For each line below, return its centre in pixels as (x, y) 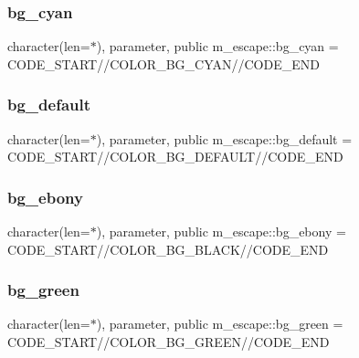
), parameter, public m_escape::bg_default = (224, 138)
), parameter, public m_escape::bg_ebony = (221, 232)
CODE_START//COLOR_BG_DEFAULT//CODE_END (175, 157)
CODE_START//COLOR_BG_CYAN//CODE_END (164, 63)
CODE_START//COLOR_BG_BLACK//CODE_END (168, 249)
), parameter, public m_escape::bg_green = (220, 324)
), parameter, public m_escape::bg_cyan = (217, 46)
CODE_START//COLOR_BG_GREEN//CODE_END (169, 342)
